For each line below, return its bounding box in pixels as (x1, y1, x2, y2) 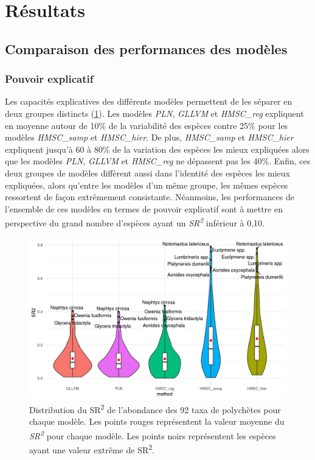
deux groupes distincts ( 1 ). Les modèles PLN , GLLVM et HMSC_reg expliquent (5, 106, 304, 119)
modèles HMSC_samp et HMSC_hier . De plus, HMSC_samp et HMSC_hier (5, 131, 294, 144)
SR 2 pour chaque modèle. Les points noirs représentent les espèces (29, 428, 276, 442)
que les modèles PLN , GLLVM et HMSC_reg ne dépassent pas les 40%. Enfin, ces (5, 155, 311, 167)
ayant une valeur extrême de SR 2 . (29, 442, 155, 456)
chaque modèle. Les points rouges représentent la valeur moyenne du (29, 415, 285, 428)
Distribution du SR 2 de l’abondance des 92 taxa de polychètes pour (29, 402, 281, 416)
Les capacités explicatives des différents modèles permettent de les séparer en (5, 95, 292, 108)
